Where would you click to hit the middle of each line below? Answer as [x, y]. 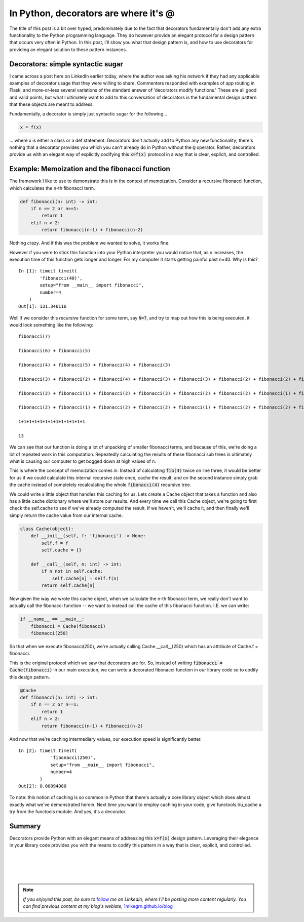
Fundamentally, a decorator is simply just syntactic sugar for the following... [88, 113]
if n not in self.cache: [72, 571]
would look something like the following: [51, 325]
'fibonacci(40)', [61, 278]
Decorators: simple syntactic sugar [66, 64]
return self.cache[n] [68, 585]
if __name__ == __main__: [52, 619]
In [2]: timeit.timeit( [48, 750]
